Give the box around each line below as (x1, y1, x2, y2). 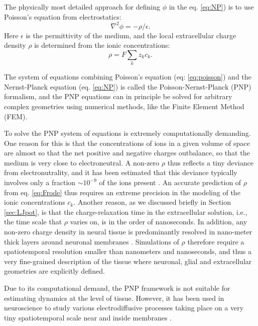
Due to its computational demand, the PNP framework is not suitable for (4, 283, 230, 293)
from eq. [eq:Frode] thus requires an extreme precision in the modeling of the (4, 187, 240, 197)
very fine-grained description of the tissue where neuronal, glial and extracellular (4, 256, 252, 266)
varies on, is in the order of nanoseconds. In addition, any (70, 216, 247, 227)
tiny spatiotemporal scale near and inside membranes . (4, 312, 172, 322)
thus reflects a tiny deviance (167, 157, 253, 168)
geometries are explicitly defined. (4, 266, 105, 276)
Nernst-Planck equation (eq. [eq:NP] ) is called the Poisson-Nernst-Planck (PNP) (4, 81, 251, 92)
